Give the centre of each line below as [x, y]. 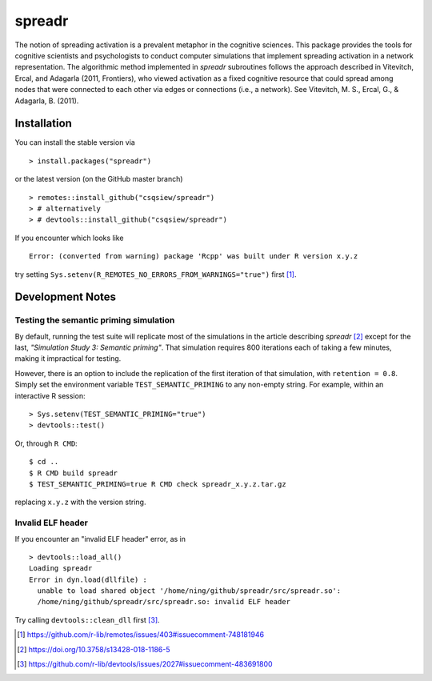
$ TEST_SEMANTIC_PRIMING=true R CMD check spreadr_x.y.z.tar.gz [158, 484]
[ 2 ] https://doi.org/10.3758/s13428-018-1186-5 [94, 649]
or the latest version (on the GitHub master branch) [99, 179]
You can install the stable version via [75, 142]
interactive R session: [50, 395]
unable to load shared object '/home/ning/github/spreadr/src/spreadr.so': [189, 591]
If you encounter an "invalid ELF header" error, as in [100, 539]
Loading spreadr [61, 569]
